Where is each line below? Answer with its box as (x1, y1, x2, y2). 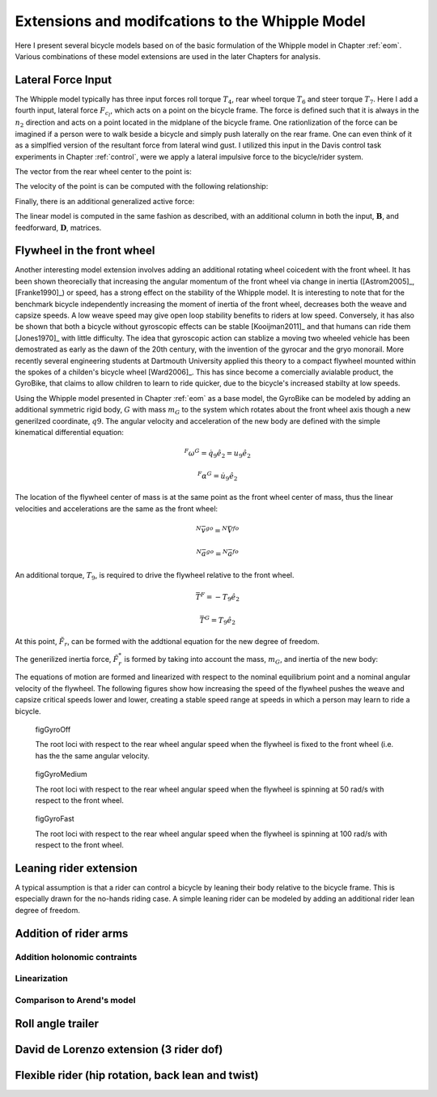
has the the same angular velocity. (35, 750, 150, 761)
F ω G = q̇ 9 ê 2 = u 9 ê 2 (184, 447, 251, 459)
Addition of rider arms (15, 926, 129, 940)
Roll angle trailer (15, 1017, 100, 1031)
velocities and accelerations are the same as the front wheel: (15, 503, 218, 514)
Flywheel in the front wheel (15, 244, 155, 258)
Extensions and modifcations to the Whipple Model (15, 12, 366, 30)
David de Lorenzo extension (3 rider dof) (15, 1043, 223, 1056)
